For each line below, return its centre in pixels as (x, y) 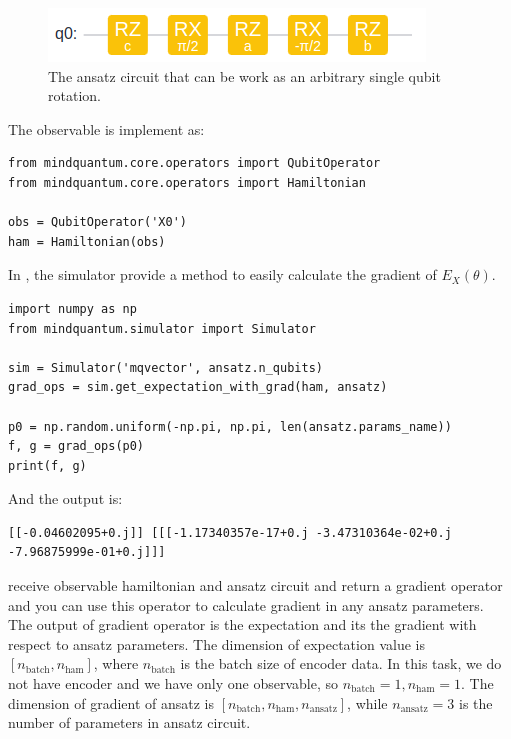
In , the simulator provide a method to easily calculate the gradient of (222, 274)
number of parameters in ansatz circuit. (129, 722)
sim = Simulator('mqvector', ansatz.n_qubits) (165, 367)
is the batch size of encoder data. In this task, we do (341, 663)
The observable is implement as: (106, 128)
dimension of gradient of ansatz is (111, 702)
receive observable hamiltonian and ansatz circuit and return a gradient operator (255, 585)
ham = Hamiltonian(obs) (87, 241)
